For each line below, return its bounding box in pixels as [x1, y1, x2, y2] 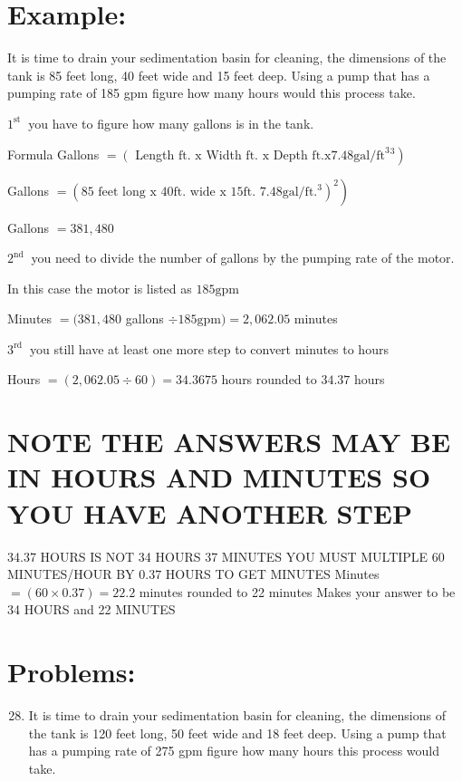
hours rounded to [221, 370, 317, 389]
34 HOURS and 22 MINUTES [7, 600, 176, 619]
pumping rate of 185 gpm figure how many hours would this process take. [7, 83, 416, 102]
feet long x [98, 185, 157, 198]
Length [135, 144, 175, 163]
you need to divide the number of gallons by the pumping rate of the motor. [31, 248, 455, 267]
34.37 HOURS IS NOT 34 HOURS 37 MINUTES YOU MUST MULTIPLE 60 [7, 546, 445, 565]
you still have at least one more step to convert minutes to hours [29, 339, 389, 358]
